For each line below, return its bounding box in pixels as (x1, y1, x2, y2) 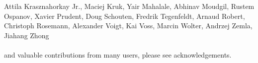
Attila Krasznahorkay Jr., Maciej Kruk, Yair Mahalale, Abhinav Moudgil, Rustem (4, 1, 255, 11)
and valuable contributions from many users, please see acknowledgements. (4, 49, 232, 60)
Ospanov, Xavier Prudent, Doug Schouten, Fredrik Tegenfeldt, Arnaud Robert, (4, 10, 245, 21)
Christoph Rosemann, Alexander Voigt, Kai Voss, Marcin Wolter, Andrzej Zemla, (4, 20, 253, 31)
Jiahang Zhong (4, 30, 49, 40)
